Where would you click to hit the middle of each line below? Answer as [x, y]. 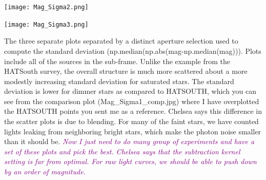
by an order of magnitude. [45, 172]
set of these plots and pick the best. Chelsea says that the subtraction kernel [122, 151]
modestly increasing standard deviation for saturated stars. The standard [119, 81]
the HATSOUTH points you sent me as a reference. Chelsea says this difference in [133, 111]
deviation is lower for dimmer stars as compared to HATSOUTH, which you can [130, 91]
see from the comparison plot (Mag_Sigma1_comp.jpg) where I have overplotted [132, 101]
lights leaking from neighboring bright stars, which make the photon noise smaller [133, 131]
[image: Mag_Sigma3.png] [46, 24]
